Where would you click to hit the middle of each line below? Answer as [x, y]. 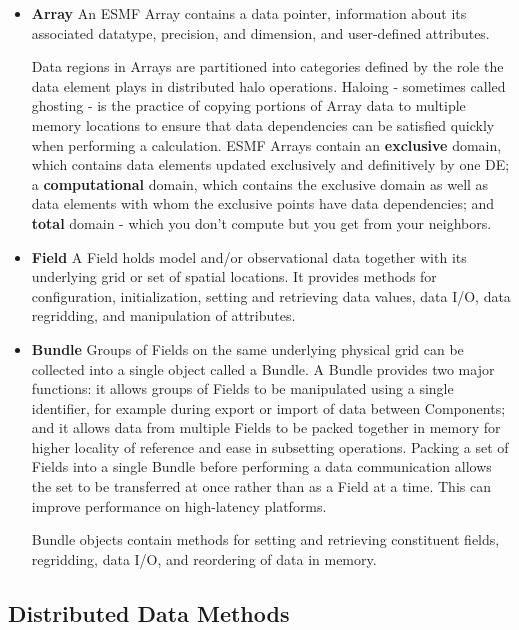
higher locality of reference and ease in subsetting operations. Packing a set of [270, 446]
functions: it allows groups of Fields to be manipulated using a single [242, 388]
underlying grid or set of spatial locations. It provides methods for [234, 276]
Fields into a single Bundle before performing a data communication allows [261, 466]
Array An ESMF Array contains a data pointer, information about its [249, 13]
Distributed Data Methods [149, 612]
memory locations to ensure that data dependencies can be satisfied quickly [263, 124]
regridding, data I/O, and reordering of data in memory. [204, 558]
